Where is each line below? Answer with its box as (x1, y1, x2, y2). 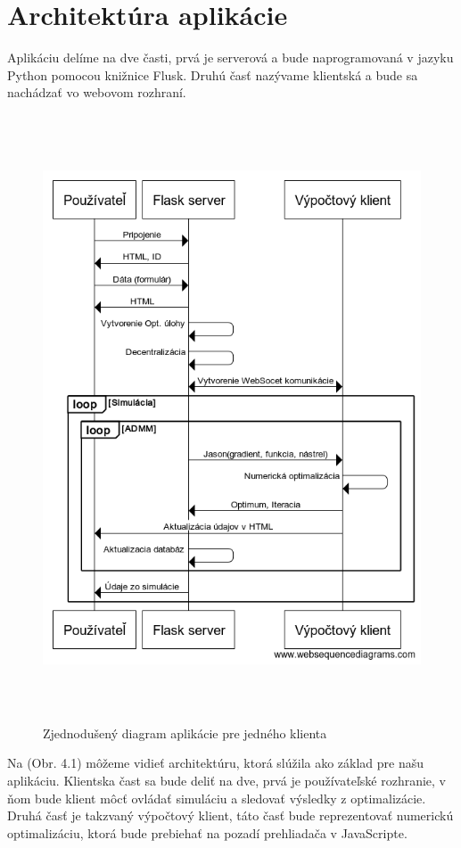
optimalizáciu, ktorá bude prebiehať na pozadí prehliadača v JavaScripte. (7, 823, 407, 842)
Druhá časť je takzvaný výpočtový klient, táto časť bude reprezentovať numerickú (7, 806, 454, 825)
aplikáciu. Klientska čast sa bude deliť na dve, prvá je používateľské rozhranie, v (7, 771, 446, 789)
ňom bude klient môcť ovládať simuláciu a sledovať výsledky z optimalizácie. (7, 788, 426, 807)
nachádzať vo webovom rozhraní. (7, 83, 186, 102)
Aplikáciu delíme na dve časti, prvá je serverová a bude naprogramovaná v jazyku (7, 48, 454, 67)
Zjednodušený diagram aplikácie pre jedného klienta (43, 723, 327, 742)
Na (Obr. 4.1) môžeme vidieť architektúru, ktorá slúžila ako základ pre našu (7, 753, 424, 772)
